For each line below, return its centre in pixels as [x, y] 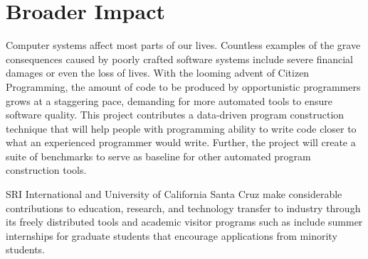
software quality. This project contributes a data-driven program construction [175, 115]
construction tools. [46, 170]
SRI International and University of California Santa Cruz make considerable [174, 194]
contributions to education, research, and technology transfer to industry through [183, 208]
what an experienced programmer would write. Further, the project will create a [181, 142]
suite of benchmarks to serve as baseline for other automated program [158, 156]
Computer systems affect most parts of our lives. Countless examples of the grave [183, 45]
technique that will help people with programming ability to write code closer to [181, 128]
